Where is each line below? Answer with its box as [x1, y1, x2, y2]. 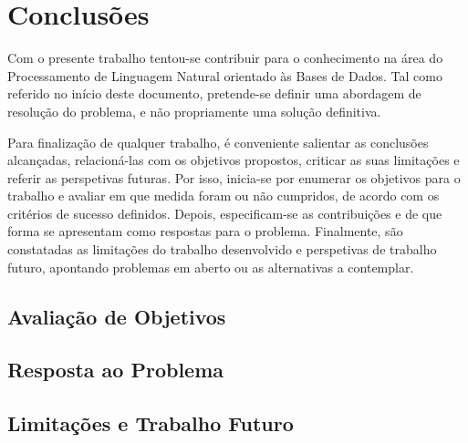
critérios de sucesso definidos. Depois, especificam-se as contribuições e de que [7, 203, 442, 222]
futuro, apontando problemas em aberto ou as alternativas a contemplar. [7, 257, 414, 276]
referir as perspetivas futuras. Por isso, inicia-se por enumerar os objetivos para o [7, 168, 461, 187]
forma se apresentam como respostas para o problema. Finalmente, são [7, 221, 403, 241]
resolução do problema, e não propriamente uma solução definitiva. [7, 101, 381, 120]
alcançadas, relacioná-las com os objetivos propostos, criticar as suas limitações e [7, 150, 460, 170]
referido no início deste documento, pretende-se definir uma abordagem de [7, 84, 421, 103]
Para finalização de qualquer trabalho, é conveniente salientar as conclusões [7, 132, 429, 151]
